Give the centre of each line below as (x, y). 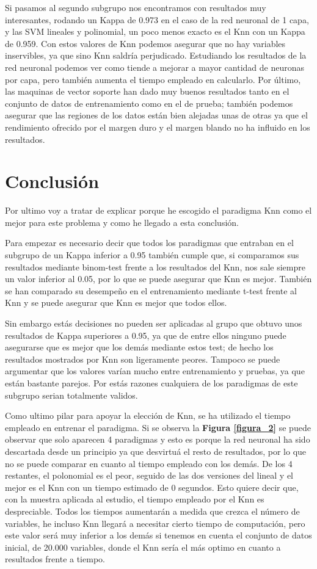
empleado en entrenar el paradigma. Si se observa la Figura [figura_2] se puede (158, 427)
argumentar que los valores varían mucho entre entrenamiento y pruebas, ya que (155, 371)
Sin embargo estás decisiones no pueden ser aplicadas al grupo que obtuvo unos (154, 323)
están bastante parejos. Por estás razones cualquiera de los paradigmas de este (151, 382)
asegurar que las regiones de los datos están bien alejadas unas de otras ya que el (156, 115)
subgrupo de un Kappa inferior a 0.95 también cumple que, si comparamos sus (152, 255)
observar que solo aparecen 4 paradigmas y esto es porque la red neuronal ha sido (158, 439)
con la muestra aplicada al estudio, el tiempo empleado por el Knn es (135, 499)
